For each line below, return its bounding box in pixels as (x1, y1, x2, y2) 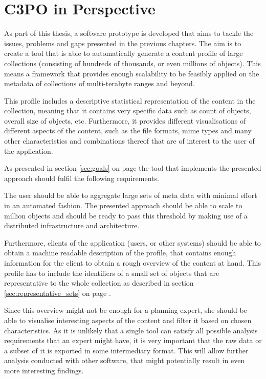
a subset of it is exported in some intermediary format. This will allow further (4, 345, 249, 355)
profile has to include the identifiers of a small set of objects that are (4, 267, 219, 278)
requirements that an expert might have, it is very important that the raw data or (4, 335, 262, 346)
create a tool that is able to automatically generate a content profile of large (4, 48, 243, 58)
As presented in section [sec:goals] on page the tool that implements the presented (4, 163, 261, 173)
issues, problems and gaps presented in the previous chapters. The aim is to (4, 37, 241, 48)
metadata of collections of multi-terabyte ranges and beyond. (4, 78, 195, 89)
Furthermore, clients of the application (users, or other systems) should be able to (4, 237, 261, 248)
